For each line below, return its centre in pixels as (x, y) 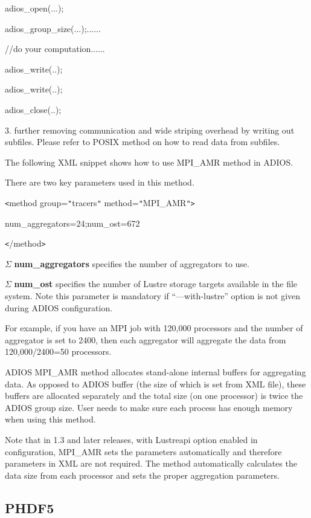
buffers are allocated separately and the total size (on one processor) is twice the (154, 396)
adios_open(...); (34, 8)
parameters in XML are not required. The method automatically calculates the (151, 463)
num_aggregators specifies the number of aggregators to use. (132, 263)
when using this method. (50, 419)
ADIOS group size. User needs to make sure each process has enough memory (149, 407)
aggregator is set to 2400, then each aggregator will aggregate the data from (146, 339)
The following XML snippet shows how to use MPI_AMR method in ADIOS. (149, 162)
